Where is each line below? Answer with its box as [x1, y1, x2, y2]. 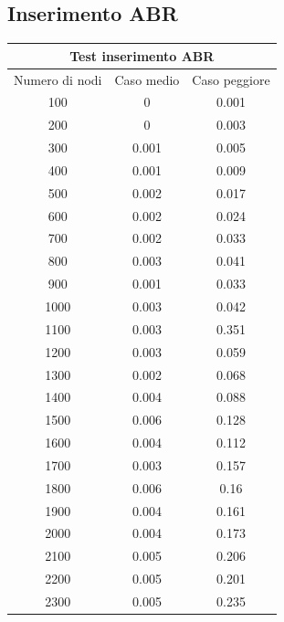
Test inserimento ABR [69, 46, 215, 65]
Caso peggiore [192, 69, 270, 89]
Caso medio [114, 69, 180, 89]
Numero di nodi [14, 69, 102, 89]
